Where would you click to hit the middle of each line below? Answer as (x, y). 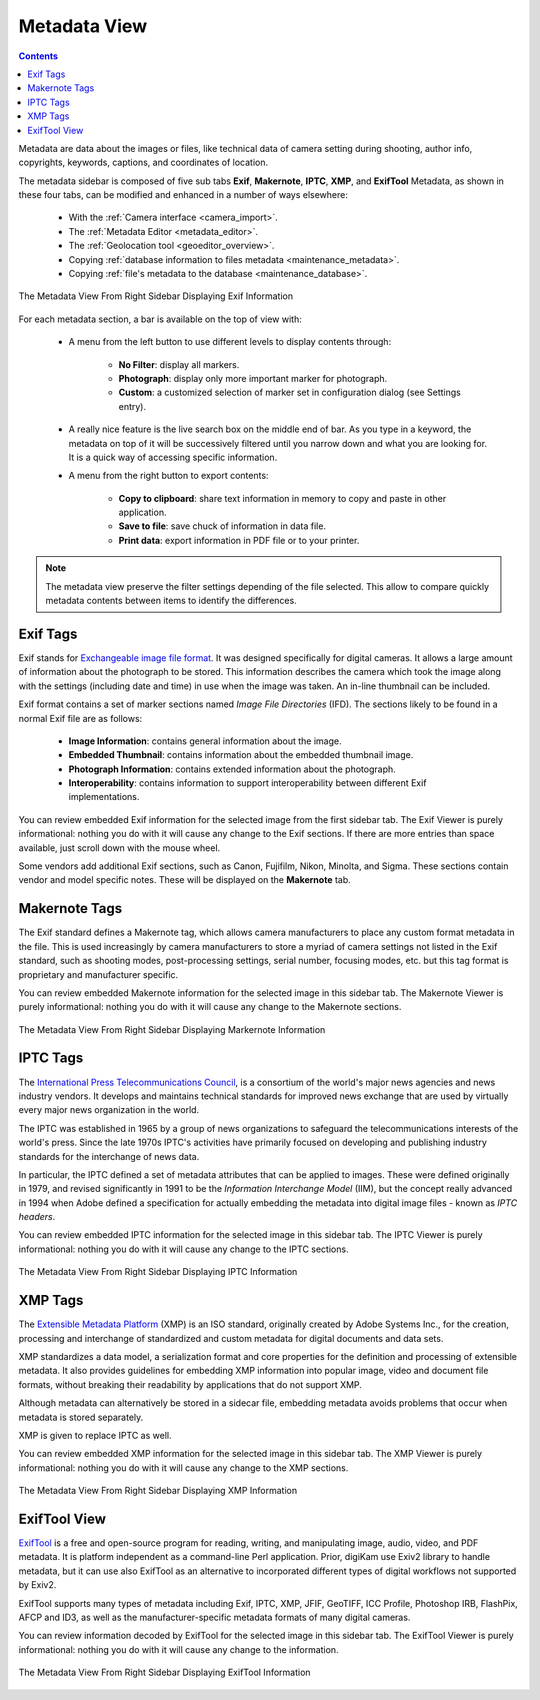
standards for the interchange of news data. (109, 1156)
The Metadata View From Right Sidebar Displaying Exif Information (156, 296)
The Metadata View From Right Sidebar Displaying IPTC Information (158, 1272)
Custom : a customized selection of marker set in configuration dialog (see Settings (290, 392)
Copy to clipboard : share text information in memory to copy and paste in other (282, 498)
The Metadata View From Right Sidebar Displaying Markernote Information (172, 1029)
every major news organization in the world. (109, 1110)
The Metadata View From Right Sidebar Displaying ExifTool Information (164, 1672)
